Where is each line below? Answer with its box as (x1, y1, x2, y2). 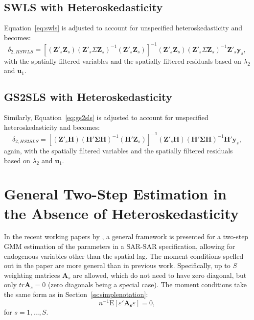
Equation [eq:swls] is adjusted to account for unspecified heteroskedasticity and (4, 23, 242, 33)
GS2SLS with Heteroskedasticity (4, 89, 172, 104)
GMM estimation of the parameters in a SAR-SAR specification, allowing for (4, 241, 235, 251)
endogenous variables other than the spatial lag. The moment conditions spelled (4, 250, 244, 261)
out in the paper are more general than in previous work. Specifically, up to (4, 260, 231, 271)
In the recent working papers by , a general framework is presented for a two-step (4, 231, 249, 242)
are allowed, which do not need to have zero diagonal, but (73, 270, 247, 280)
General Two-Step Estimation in (4, 184, 227, 204)
